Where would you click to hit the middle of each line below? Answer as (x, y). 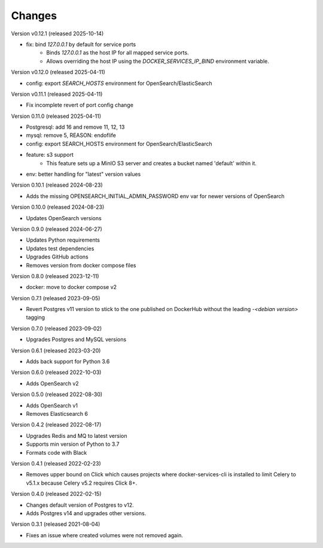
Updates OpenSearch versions (64, 218)
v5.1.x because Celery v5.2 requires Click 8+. (82, 483)
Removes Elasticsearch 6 (57, 414)
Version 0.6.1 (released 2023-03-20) (56, 351)
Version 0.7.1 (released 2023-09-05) (56, 298)
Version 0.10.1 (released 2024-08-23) (57, 185)
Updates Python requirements (63, 240)
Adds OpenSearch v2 (52, 383)
